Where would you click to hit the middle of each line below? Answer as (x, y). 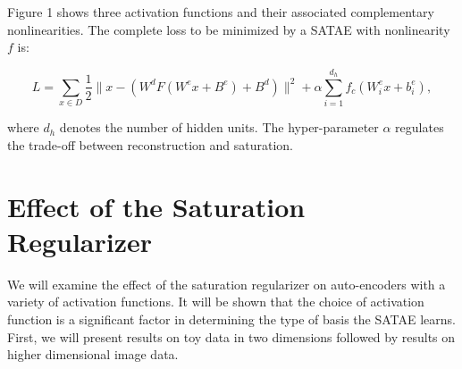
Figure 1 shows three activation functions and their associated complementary (221, 12)
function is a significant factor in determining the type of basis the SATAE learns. (232, 319)
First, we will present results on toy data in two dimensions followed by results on (231, 336)
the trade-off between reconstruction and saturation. (150, 144)
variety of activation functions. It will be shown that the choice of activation (216, 302)
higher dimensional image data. (93, 354)
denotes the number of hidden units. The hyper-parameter (219, 127)
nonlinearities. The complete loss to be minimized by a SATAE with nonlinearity (229, 29)
